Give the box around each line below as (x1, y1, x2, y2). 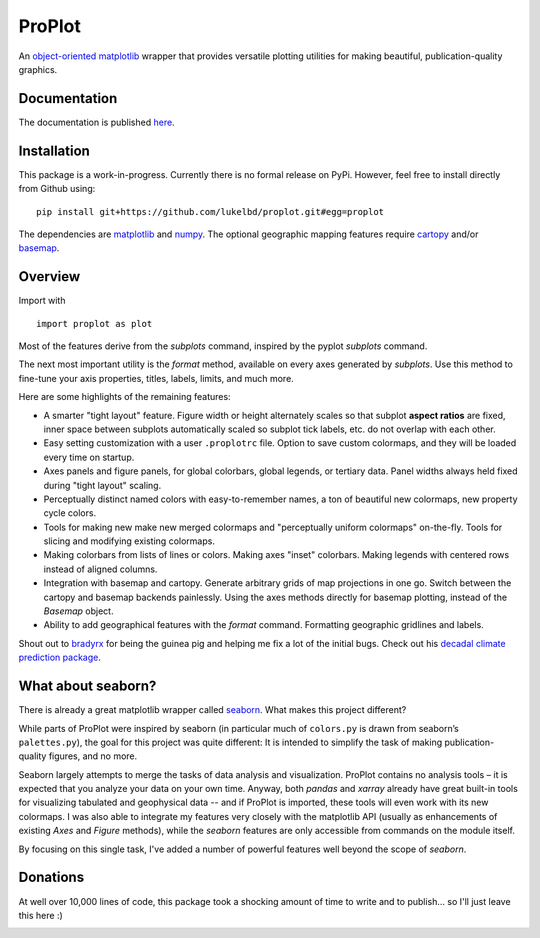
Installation (18, 142, 90, 159)
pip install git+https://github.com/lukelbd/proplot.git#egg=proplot (36, 206, 385, 217)
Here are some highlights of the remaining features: (18, 391, 231, 403)
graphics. (18, 63, 58, 75)
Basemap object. (43, 605, 114, 617)
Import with (18, 295, 66, 307)
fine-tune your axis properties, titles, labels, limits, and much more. (18, 372, 294, 384)
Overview (18, 268, 81, 285)
